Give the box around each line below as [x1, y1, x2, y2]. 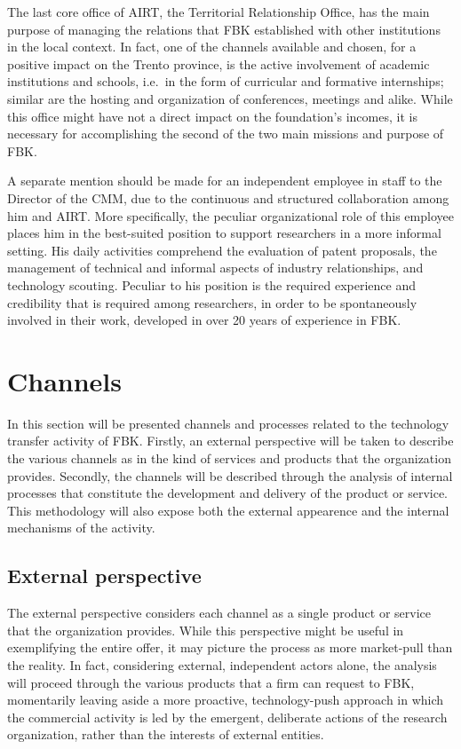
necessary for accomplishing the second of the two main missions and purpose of [7, 124, 444, 143]
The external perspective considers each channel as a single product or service [7, 603, 432, 622]
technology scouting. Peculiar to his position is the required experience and [7, 275, 416, 294]
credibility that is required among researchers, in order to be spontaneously [7, 293, 417, 311]
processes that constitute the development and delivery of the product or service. [7, 484, 449, 502]
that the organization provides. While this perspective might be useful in [7, 620, 404, 639]
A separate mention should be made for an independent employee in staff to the [7, 171, 442, 190]
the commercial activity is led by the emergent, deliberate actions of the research [7, 707, 448, 726]
